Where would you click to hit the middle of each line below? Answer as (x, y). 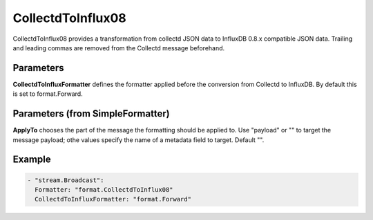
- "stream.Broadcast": (66, 180)
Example (32, 160)
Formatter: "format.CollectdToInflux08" (104, 189)
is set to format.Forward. (48, 94)
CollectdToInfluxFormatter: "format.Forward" (113, 199)
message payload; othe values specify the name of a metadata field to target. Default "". (138, 140)
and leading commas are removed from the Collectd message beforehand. (119, 48)
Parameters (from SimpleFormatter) (91, 114)
